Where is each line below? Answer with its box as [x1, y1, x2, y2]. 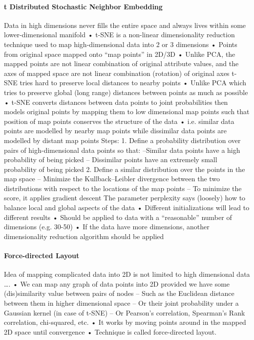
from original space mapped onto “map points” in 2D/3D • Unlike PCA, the [4, 49, 235, 59]
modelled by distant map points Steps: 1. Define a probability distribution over [4, 135, 241, 145]
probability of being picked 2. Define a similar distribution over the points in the [4, 164, 245, 174]
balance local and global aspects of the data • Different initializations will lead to [4, 202, 250, 213]
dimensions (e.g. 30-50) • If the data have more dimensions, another [4, 221, 210, 232]
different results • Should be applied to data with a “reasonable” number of [4, 212, 232, 222]
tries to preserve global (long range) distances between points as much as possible [4, 87, 248, 97]
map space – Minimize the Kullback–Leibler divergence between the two [4, 173, 220, 184]
